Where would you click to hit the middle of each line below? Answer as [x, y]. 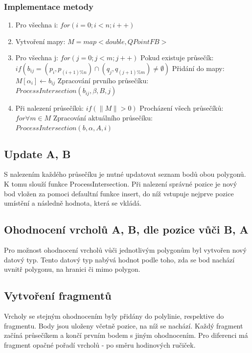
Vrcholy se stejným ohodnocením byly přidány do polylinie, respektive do [114, 316]
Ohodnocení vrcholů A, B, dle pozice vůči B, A [126, 229]
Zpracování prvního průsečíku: [103, 80]
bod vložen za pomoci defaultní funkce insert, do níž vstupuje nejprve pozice [119, 193]
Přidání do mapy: [198, 68]
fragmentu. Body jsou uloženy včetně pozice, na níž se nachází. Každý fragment [124, 325]
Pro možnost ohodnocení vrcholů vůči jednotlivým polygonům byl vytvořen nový [125, 250]
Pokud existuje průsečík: [177, 58]
